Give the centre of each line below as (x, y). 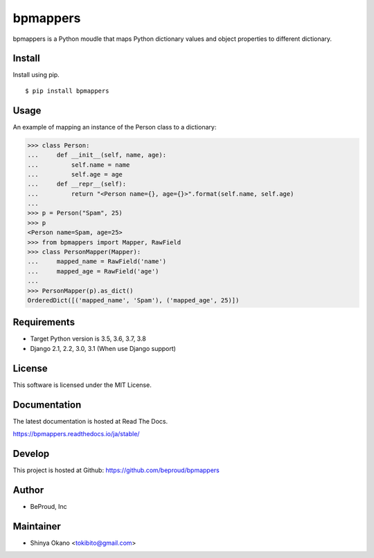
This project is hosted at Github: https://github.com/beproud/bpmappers (116, 470)
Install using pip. (36, 75)
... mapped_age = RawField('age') (93, 271)
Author (28, 490)
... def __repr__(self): (77, 184)
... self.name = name (79, 165)
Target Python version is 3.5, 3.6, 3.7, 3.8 (88, 339)
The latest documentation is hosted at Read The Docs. (90, 421)
